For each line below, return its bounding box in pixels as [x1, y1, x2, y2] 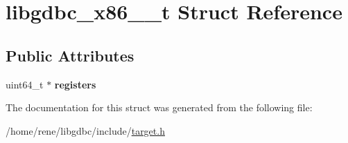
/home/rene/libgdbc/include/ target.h [6, 123, 165, 137]
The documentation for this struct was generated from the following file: [6, 100, 313, 115]
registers [54, 77, 96, 91]
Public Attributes [6, 44, 134, 66]
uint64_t [6, 77, 44, 91]
